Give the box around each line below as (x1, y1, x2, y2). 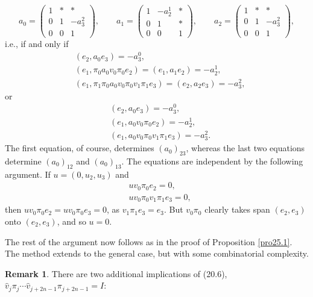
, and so (57, 214, 86, 227)
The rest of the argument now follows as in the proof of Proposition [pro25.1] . (5, 235, 292, 248)
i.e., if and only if (5, 37, 69, 50)
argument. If (5, 167, 51, 180)
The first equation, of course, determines (5, 142, 154, 154)
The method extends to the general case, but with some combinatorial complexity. (5, 247, 309, 260)
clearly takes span (204, 203, 270, 216)
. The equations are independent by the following (121, 154, 303, 167)
